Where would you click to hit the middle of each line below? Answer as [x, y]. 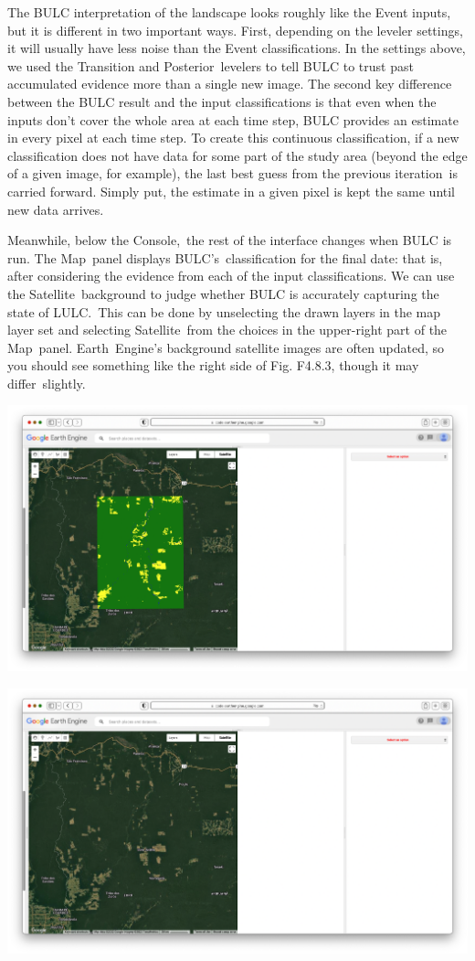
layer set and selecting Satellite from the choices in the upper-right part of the [227, 330]
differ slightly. [47, 383]
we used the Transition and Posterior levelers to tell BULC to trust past [211, 65]
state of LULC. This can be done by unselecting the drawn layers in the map [224, 311]
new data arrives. [56, 209]
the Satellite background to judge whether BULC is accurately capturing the [223, 293]
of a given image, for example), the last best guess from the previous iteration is [232, 173]
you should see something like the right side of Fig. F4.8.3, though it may [213, 365]
